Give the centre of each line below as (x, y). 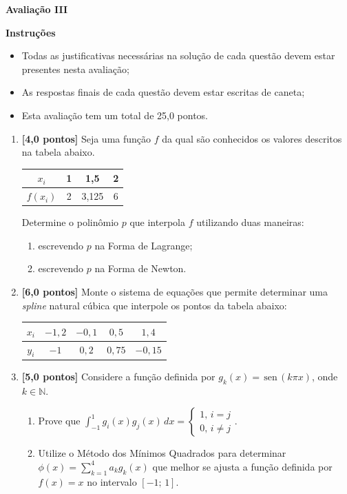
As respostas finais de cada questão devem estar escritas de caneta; (163, 92)
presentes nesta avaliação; (75, 69)
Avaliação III (37, 9)
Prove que (59, 421)
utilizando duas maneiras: (250, 222)
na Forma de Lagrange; (144, 245)
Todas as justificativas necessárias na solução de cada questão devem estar (178, 55)
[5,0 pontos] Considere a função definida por (118, 376)
